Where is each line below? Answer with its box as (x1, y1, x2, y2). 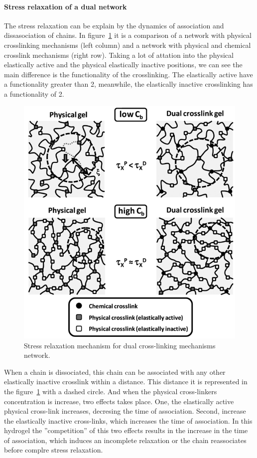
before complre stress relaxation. (4, 445, 103, 455)
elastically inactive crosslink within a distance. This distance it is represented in (4, 376, 248, 387)
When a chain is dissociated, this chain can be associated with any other (4, 366, 226, 377)
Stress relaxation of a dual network (4, 1, 127, 11)
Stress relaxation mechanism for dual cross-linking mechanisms (24, 340, 216, 350)
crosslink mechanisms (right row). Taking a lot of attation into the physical (4, 49, 234, 60)
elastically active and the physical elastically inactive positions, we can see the (4, 59, 243, 70)
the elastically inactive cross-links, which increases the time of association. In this (4, 415, 253, 426)
